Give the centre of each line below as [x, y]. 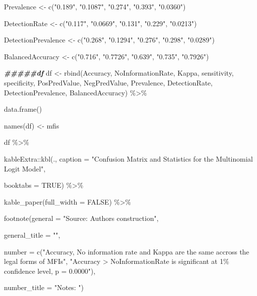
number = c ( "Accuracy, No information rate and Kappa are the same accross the [127, 251]
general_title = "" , [32, 234]
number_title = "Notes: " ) [44, 287]
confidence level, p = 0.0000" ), [50, 271]
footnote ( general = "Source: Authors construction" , [81, 218]
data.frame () [23, 109]
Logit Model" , [25, 168]
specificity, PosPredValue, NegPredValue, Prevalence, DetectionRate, [108, 82]
